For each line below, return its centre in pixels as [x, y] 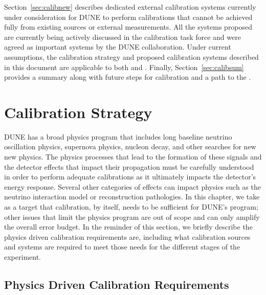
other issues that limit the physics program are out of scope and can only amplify [132, 217]
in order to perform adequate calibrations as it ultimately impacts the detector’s [130, 177]
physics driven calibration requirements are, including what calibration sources [127, 236]
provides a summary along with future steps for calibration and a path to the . [128, 77]
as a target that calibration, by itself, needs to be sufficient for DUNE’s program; [131, 207]
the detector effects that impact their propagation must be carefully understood [129, 166]
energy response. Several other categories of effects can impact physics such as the [132, 186]
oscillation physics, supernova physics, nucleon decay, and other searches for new [130, 146]
